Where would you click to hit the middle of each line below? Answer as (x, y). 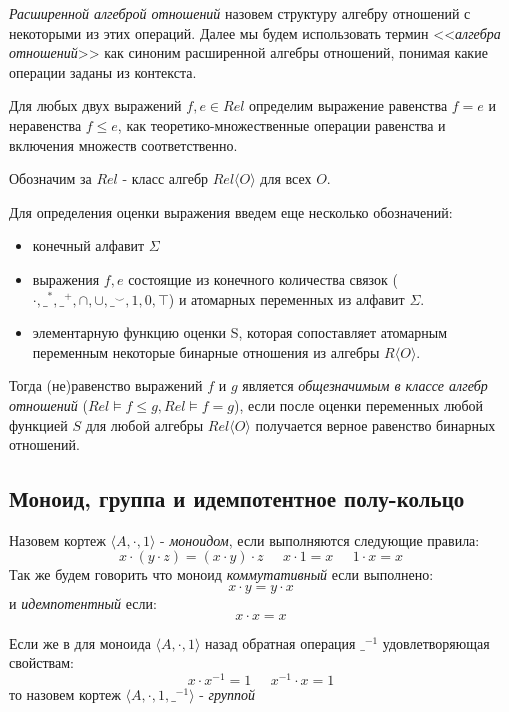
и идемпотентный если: (83, 603)
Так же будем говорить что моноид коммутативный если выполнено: (221, 574)
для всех (286, 178)
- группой (227, 693)
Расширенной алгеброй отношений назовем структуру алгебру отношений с (240, 13)
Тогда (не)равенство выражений (106, 385)
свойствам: (41, 662)
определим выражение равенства (348, 105)
